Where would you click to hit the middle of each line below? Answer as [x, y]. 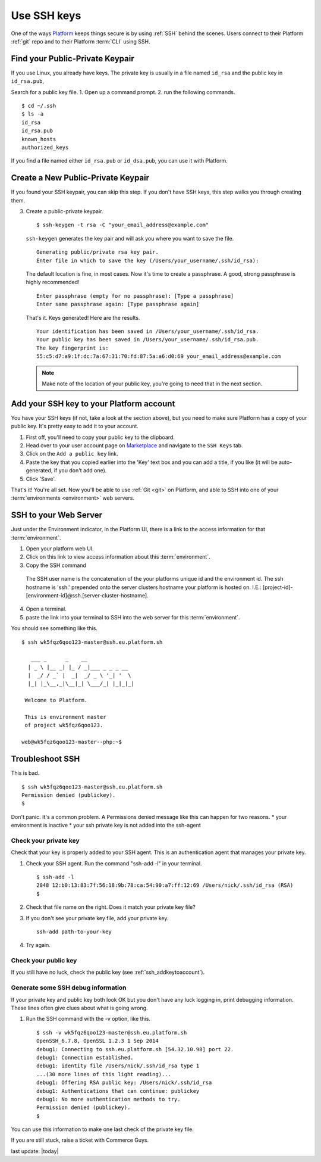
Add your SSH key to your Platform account [93, 404]
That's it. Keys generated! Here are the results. [83, 317]
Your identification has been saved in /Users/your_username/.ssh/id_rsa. [148, 331]
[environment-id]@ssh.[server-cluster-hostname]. [87, 595]
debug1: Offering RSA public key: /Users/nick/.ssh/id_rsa [124, 1083]
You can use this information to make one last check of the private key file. [103, 1129]
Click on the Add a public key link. [72, 454]
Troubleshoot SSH [45, 759]
